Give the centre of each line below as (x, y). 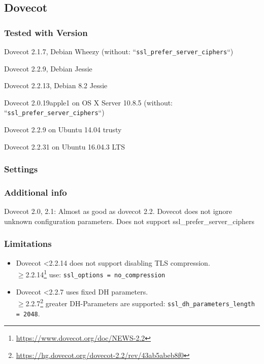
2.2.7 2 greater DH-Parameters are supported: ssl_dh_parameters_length (140, 302)
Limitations (28, 244)
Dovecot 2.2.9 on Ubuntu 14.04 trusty (63, 130)
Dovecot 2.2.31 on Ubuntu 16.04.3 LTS (65, 146)
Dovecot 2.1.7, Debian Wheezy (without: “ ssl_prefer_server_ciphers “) (119, 51)
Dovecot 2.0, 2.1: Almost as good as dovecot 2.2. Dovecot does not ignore (118, 211)
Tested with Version (46, 32)
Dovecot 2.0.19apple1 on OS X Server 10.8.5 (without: (89, 102)
